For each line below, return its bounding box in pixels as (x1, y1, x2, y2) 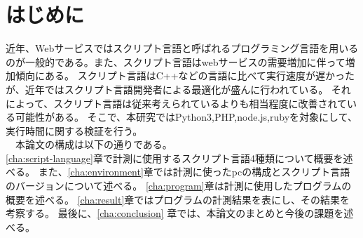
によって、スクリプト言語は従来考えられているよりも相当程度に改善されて (6, 95, 348, 110)
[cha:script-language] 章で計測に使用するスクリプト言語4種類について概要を (6, 150, 343, 165)
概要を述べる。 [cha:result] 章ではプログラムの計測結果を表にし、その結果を (6, 192, 350, 206)
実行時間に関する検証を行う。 (6, 123, 143, 138)
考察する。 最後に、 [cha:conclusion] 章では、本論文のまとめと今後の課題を (6, 206, 344, 220)
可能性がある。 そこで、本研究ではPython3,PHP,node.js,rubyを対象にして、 (15, 110, 357, 124)
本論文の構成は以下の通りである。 (15, 137, 172, 152)
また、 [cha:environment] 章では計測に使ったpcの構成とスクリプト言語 (38, 164, 350, 179)
